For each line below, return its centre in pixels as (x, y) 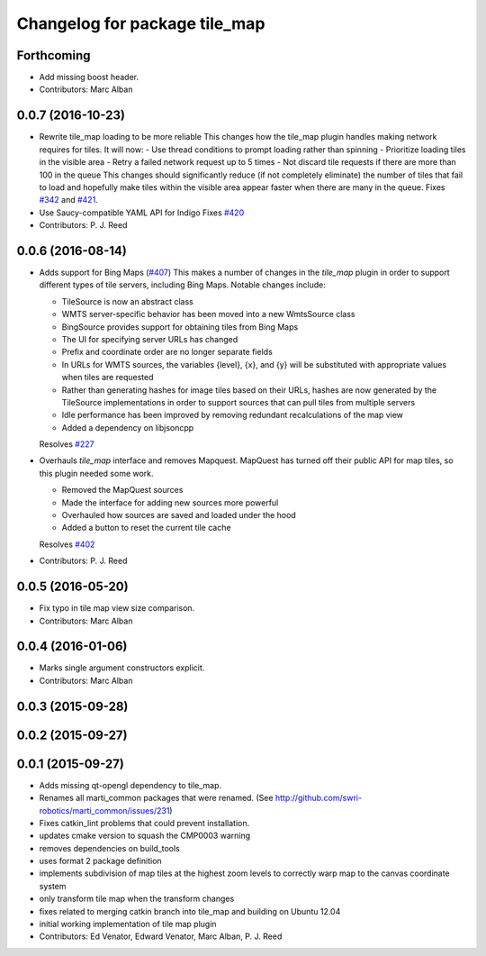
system (53, 886)
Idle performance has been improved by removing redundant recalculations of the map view (233, 415)
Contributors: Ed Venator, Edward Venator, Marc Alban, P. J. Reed (161, 936)
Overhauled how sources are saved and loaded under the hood (179, 515)
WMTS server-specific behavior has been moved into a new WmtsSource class (208, 314)
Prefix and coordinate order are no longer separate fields (167, 352)
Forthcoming (54, 55)
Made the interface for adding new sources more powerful (170, 502)
